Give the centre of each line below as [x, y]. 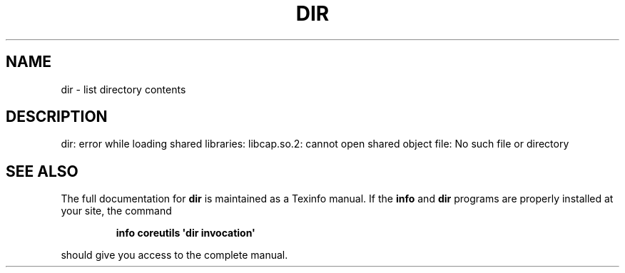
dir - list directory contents [123, 89]
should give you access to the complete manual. [174, 255]
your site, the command [116, 211]
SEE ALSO [42, 171]
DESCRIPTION [57, 117]
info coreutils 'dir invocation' [186, 233]
